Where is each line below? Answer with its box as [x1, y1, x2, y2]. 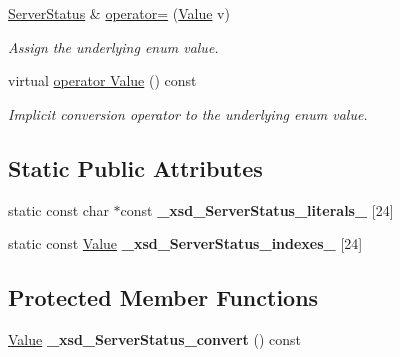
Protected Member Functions [8, 282, 319, 313]
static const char [8, 199, 109, 220]
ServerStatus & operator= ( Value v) [8, 3, 230, 23]
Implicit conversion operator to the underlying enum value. [8, 103, 368, 124]
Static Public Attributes [8, 152, 263, 183]
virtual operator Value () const [8, 70, 197, 91]
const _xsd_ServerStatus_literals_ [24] [120, 199, 394, 220]
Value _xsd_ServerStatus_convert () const [8, 328, 302, 349]
